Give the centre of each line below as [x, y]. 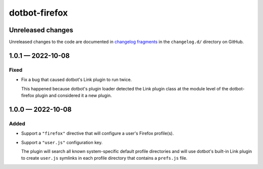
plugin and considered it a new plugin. [74, 95]
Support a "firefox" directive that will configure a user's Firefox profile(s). [97, 133]
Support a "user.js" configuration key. [62, 142]
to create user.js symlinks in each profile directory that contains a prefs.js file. [104, 158]
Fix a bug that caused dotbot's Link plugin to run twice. [76, 80]
